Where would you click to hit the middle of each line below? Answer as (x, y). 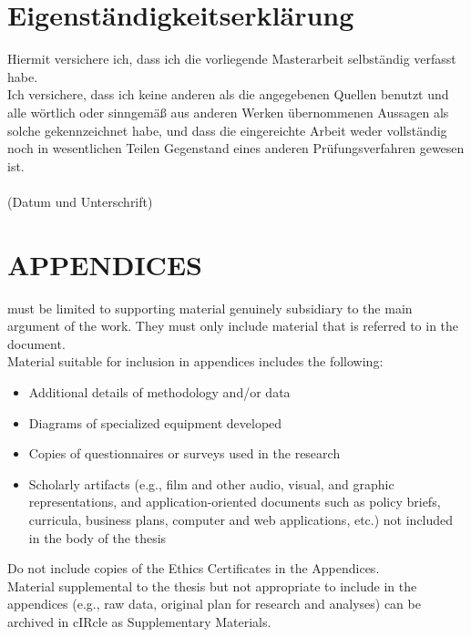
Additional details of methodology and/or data (159, 391)
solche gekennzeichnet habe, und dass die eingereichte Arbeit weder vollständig (227, 130)
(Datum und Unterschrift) (80, 201)
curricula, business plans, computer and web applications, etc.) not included (241, 519)
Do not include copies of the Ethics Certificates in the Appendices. (194, 568)
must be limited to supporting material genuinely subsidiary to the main (210, 308)
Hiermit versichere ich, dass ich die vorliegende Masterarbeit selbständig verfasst (232, 59)
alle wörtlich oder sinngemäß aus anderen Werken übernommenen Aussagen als (228, 112)
